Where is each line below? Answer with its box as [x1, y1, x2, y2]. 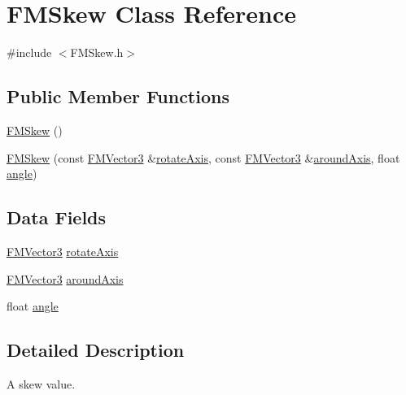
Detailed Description [7, 337, 185, 362]
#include [7, 44, 52, 61]
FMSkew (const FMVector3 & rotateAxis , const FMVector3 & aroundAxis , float [7, 149, 400, 166]
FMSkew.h [70, 44, 124, 61]
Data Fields [7, 205, 107, 230]
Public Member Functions [7, 84, 229, 109]
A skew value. [7, 375, 76, 392]
